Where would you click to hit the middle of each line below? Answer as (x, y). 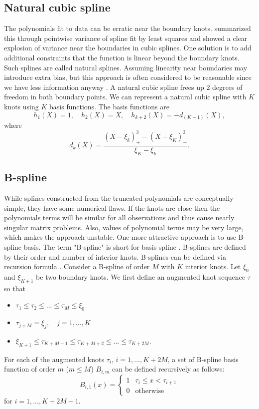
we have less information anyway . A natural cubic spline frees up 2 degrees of (123, 87)
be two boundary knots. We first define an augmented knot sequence (141, 276)
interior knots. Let (213, 266)
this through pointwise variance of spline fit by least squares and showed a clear (126, 38)
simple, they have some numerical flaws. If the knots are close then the (112, 207)
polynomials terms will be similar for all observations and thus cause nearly (119, 217)
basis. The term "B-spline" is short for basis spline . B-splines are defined (135, 246)
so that (15, 288)
